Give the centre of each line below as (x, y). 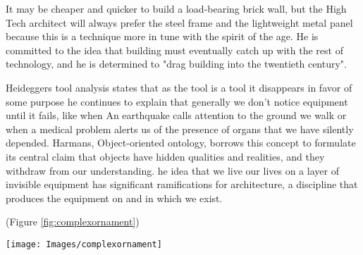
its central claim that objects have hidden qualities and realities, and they (165, 156)
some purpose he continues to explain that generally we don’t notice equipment (177, 101)
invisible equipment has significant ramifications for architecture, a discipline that (182, 184)
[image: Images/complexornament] (84, 244)
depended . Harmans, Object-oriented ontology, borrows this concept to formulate (181, 143)
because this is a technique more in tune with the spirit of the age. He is (162, 36)
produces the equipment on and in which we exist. (114, 198)
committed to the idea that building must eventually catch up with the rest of (174, 50)
